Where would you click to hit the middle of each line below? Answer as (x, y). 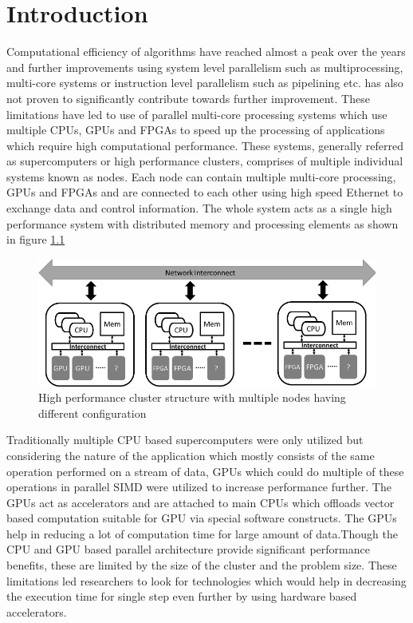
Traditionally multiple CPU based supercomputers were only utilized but (185, 440)
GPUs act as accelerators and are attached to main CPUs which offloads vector (201, 502)
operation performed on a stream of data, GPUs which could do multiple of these (205, 471)
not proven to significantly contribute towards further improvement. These (188, 98)
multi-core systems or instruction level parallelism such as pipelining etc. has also (205, 83)
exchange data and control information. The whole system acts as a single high (199, 208)
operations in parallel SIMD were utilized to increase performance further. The (199, 487)
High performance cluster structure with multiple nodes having (192, 397)
